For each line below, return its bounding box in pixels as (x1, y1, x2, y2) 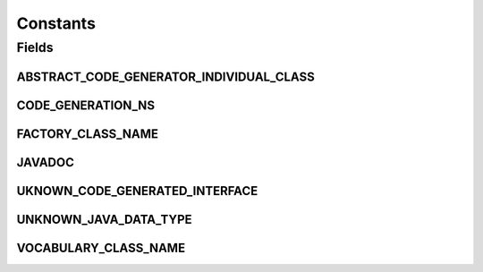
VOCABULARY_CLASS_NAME (16, 240, 186, 255)
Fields (16, 39, 54, 55)
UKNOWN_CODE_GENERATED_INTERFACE (16, 183, 258, 199)
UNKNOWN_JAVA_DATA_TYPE (16, 211, 192, 227)
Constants (16, 13, 96, 33)
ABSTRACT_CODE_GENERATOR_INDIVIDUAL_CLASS (16, 69, 315, 84)
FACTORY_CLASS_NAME (16, 126, 158, 141)
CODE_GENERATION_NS (16, 98, 156, 113)
